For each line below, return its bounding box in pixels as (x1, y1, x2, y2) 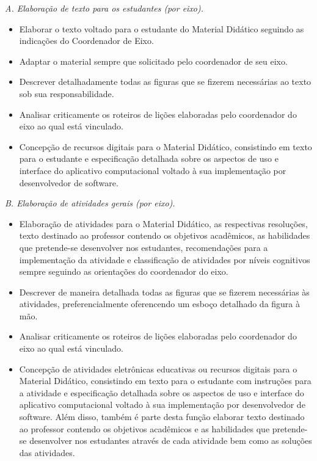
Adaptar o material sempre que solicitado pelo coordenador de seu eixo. (19, 54, 288, 67)
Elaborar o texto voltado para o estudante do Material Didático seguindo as (19, 22, 304, 35)
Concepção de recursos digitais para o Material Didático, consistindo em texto (19, 140, 312, 153)
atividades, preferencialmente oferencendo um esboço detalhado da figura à (19, 297, 301, 310)
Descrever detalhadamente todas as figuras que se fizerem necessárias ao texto (19, 75, 312, 88)
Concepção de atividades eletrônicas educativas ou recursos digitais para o (19, 362, 297, 375)
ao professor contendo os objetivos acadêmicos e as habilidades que (19, 422, 270, 435)
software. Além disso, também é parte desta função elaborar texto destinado (19, 410, 305, 423)
